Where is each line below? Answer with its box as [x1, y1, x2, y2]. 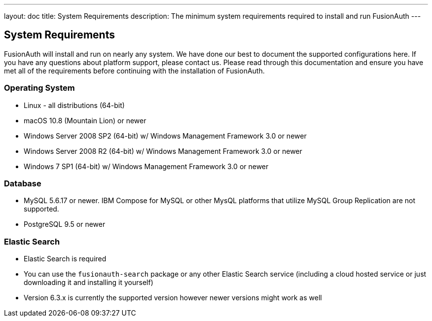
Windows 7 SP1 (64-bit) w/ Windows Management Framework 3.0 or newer [24, 162, 269, 171]
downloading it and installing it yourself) [24, 278, 153, 287]
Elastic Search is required [24, 254, 107, 263]
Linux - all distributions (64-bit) [24, 101, 125, 109]
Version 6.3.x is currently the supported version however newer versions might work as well [24, 293, 322, 302]
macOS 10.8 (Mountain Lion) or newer [24, 116, 146, 125]
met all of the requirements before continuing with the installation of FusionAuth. [4, 66, 265, 75]
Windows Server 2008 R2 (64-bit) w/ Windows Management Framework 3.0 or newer [24, 146, 302, 155]
